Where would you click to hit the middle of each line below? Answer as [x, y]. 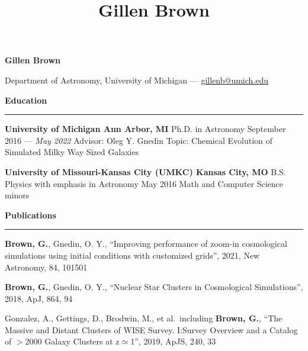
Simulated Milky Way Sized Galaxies [72, 152]
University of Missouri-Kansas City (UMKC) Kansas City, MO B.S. [145, 171]
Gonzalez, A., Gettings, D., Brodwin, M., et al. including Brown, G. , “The [144, 318]
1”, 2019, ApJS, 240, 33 [173, 341]
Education [26, 100]
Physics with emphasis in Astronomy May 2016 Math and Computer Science [144, 183]
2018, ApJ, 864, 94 [39, 298]
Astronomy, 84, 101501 [46, 267]
